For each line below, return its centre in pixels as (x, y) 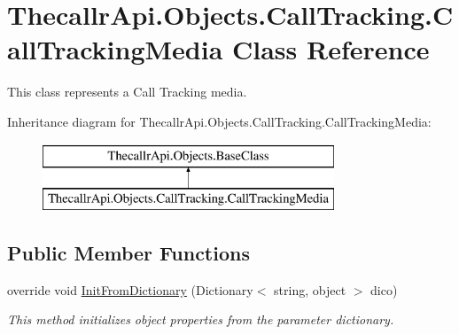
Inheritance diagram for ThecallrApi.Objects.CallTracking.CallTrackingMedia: (219, 121)
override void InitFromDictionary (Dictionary (130, 289)
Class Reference (331, 49)
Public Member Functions (128, 253)
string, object (310, 289)
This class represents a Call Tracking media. (127, 92)
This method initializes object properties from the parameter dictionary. (201, 319)
